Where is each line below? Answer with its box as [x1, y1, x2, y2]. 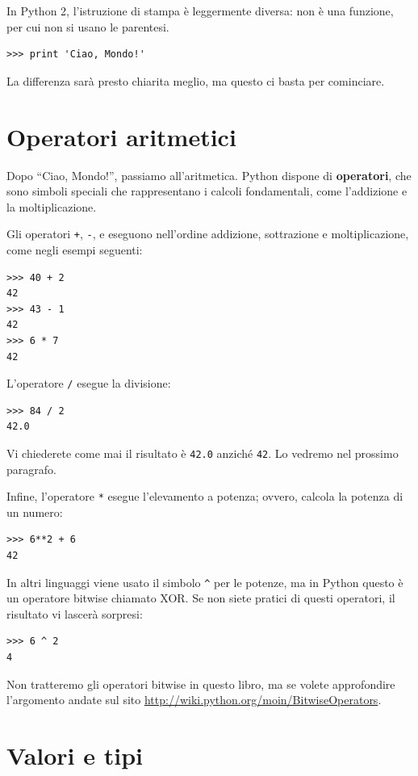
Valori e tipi [6, 739, 144, 772]
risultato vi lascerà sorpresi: [6, 605, 143, 622]
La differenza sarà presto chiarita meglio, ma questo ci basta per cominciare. [6, 72, 385, 89]
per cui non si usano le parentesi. [6, 18, 169, 35]
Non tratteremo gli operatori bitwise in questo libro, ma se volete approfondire [6, 675, 395, 692]
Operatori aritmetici [6, 120, 236, 153]
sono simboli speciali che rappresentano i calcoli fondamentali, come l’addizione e [6, 182, 408, 199]
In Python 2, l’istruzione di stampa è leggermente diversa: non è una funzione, [6, 2, 394, 19]
